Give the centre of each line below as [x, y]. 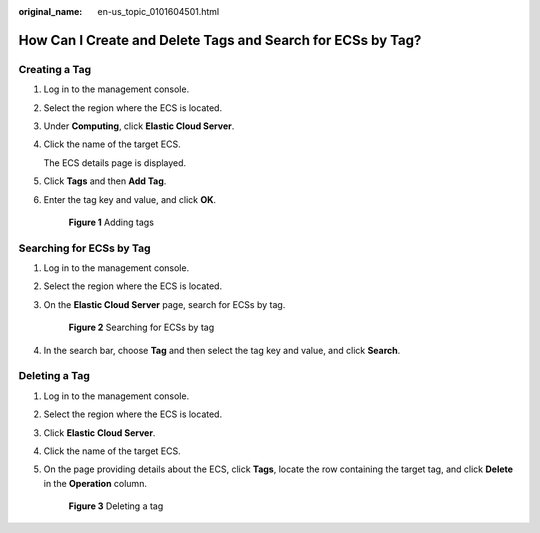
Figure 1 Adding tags [111, 222]
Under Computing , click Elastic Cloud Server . [139, 126]
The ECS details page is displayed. [115, 162]
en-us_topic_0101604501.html [158, 11]
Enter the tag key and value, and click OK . [130, 199]
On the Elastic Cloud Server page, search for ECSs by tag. [164, 304]
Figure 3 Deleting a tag [116, 506]
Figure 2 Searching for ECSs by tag [141, 327]
